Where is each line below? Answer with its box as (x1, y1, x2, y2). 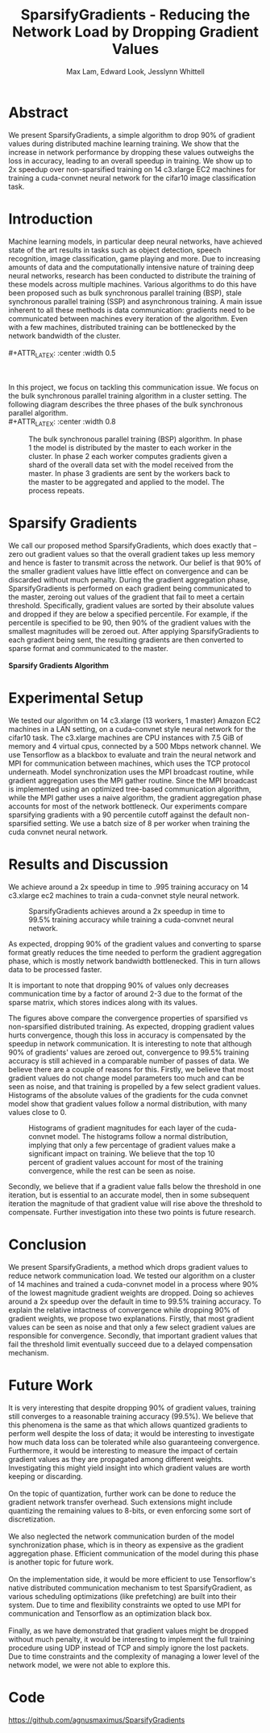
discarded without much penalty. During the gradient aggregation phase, (8, 575, 250, 585)
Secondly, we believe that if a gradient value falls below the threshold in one (8, 1182, 262, 1192)
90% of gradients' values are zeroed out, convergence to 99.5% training (8, 1047, 250, 1058)
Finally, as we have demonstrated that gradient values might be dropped (8, 1626, 249, 1635)
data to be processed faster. (8, 965, 102, 975)
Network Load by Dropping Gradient (11, 23, 260, 41)
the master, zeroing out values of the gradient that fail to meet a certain (8, 592, 245, 602)
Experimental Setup (8, 689, 143, 708)
